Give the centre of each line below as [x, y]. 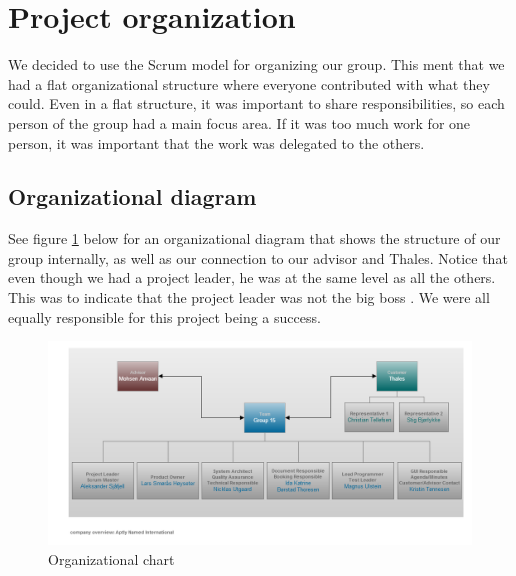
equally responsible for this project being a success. [164, 316]
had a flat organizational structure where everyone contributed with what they [249, 83]
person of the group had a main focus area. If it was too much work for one [239, 122]
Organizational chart [111, 558]
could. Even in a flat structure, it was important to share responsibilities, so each [256, 103]
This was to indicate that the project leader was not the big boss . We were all [249, 297]
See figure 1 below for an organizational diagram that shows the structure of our [254, 238]
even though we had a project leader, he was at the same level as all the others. [252, 277]
